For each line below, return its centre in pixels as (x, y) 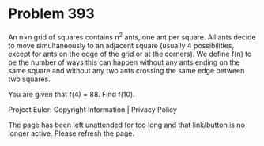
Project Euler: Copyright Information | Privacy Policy (93, 109)
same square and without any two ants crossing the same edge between (126, 70)
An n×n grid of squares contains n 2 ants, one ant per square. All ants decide (132, 36)
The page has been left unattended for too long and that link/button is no (126, 125)
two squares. (30, 79)
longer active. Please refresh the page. (72, 133)
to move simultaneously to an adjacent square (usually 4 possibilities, (121, 45)
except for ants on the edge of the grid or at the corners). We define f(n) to (130, 54)
